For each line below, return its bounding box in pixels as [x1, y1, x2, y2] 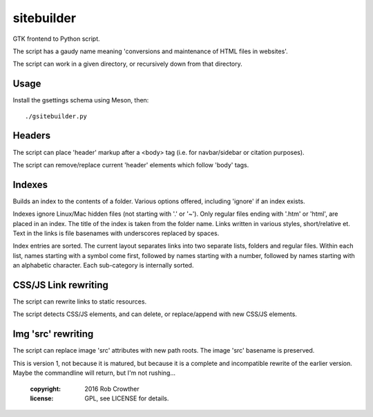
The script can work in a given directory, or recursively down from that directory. [12, 59, 243, 68]
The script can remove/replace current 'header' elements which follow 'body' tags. [12, 160, 249, 169]
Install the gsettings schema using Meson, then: [12, 96, 149, 104]
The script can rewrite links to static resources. [12, 297, 147, 306]
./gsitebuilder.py [25, 112, 88, 120]
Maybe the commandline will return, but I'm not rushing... [12, 369, 176, 377]
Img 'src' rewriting [12, 328, 94, 340]
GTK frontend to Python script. [12, 35, 100, 43]
